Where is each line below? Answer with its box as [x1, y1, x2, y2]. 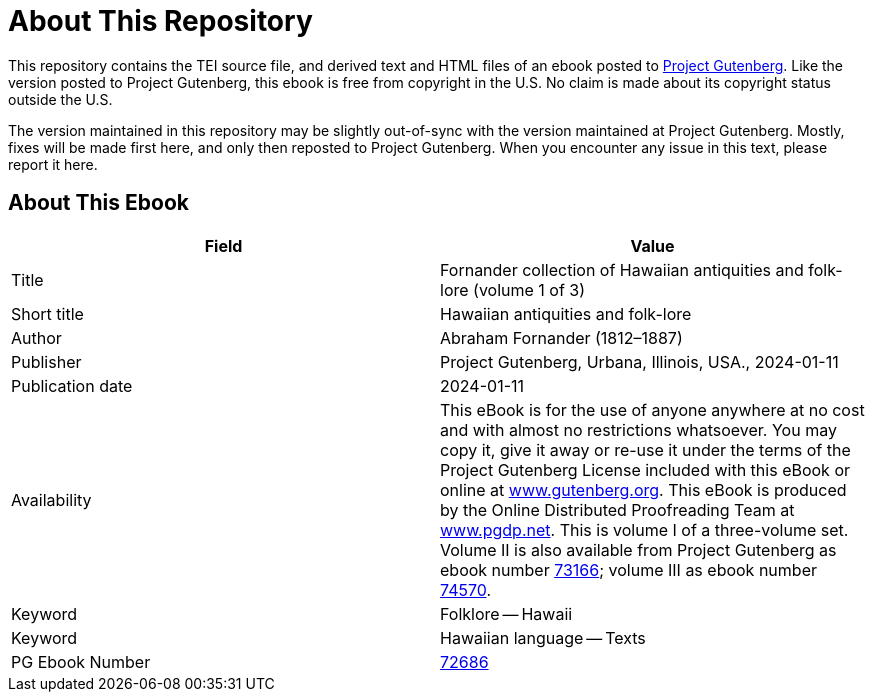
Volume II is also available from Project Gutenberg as [440, 539, 837, 560]
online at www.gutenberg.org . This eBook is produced [440, 479, 847, 500]
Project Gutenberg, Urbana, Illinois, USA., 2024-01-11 [440, 351, 839, 372]
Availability [11, 489, 92, 510]
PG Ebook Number [11, 651, 151, 672]
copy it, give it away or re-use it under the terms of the [440, 439, 851, 460]
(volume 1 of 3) [473, 279, 586, 300]
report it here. [8, 155, 98, 173]
